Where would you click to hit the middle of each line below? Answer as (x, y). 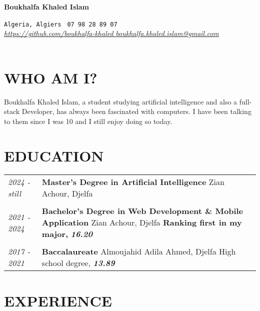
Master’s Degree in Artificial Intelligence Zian (133, 182)
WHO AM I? (51, 77)
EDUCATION (54, 155)
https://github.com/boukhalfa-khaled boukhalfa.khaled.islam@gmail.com (111, 33)
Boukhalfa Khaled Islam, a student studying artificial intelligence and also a (121, 101)
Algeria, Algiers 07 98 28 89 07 (61, 24)
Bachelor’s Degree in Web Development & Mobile (142, 211)
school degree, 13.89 (78, 263)
